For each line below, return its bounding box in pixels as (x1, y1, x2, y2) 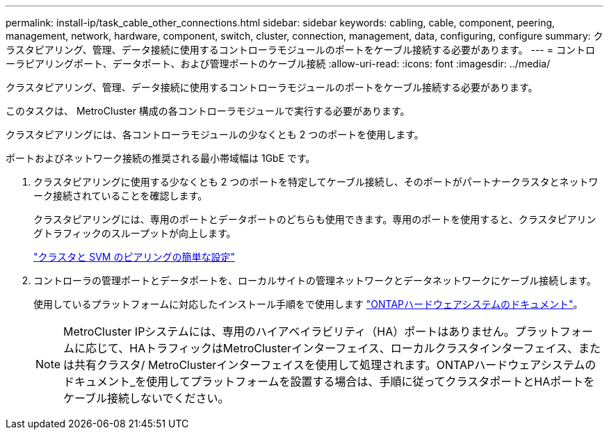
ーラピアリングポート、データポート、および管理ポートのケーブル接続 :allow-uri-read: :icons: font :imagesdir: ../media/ (6, 58, 551, 69)
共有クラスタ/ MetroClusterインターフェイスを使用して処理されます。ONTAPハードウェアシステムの (74, 358, 596, 372)
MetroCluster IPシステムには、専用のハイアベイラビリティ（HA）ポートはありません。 (63, 325, 515, 338)
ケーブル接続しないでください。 (63, 391, 229, 405)
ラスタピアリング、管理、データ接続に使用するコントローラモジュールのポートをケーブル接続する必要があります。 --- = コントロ (6, 44, 595, 56)
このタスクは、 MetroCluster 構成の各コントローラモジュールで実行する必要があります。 (6, 105, 410, 117)
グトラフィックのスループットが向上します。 (33, 227, 236, 239)
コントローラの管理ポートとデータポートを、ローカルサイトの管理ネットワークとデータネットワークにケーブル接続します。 (33, 274, 596, 286)
